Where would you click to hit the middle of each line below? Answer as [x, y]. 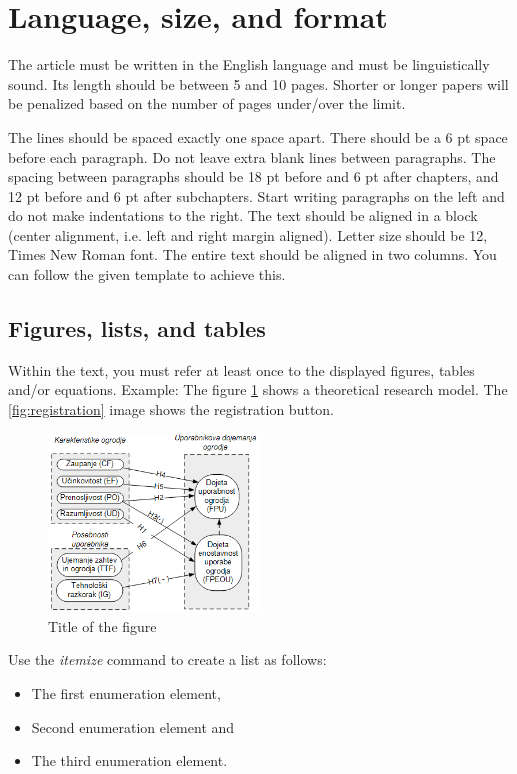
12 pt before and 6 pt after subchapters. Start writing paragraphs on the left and [256, 195]
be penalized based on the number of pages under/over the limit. [207, 103]
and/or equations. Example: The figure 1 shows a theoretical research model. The [258, 389]
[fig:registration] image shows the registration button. [171, 409]
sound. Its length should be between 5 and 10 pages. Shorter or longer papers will [258, 83]
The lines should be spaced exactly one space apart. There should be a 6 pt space [258, 136]
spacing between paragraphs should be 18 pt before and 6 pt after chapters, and [253, 176]
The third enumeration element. [129, 760]
